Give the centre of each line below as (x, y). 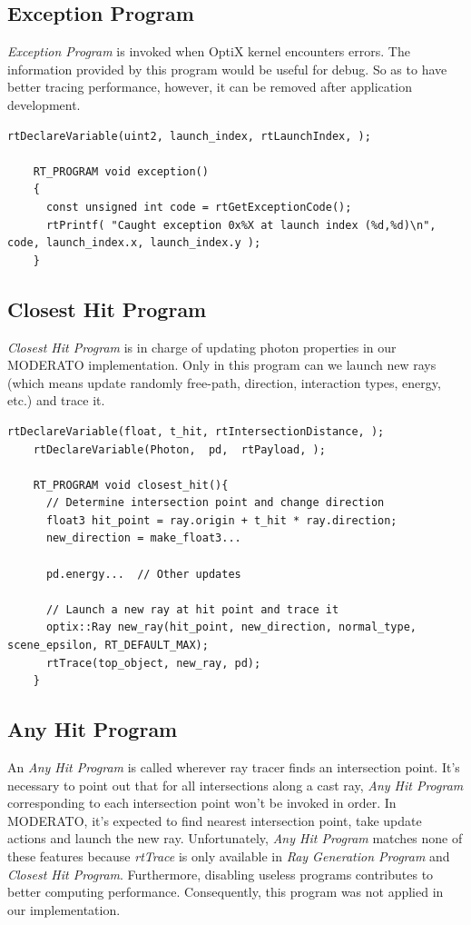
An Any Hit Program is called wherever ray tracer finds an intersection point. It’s (234, 767)
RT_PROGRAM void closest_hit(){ (131, 485)
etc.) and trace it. (56, 400)
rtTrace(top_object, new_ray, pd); (153, 663)
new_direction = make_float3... (143, 538)
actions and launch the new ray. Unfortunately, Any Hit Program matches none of (235, 838)
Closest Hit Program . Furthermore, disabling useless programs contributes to (221, 874)
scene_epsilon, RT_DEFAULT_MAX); (108, 646)
